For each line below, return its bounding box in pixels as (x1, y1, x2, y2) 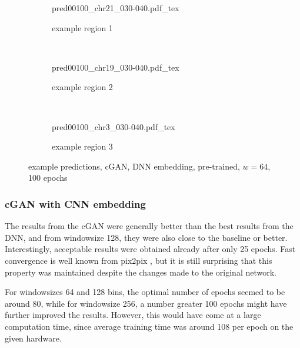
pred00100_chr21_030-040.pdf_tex (52, 2, 179, 14)
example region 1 (52, 21, 113, 34)
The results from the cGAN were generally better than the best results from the (5, 220, 294, 232)
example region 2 (52, 81, 113, 93)
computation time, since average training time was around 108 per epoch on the (5, 320, 294, 332)
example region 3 (52, 140, 113, 153)
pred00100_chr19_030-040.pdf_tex (52, 61, 179, 73)
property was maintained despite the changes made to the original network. (5, 266, 276, 278)
